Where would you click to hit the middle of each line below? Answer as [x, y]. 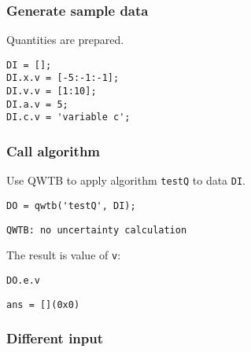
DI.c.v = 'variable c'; [68, 117]
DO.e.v [23, 280]
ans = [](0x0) [43, 304]
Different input [55, 338]
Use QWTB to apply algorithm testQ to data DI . [126, 180]
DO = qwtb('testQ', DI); [71, 205]
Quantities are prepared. [65, 40]
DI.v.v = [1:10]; [52, 92]
